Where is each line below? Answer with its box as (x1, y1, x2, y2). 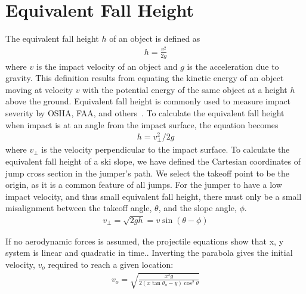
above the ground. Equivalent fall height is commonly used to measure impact (5, 95, 291, 107)
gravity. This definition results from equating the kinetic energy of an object (5, 72, 284, 84)
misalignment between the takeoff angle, (5, 202, 152, 214)
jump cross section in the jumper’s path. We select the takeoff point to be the (5, 166, 290, 179)
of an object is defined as (109, 32, 200, 45)
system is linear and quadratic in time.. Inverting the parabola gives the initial (5, 246, 293, 259)
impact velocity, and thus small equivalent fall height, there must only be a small (5, 190, 302, 202)
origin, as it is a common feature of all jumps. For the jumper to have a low (5, 178, 282, 191)
